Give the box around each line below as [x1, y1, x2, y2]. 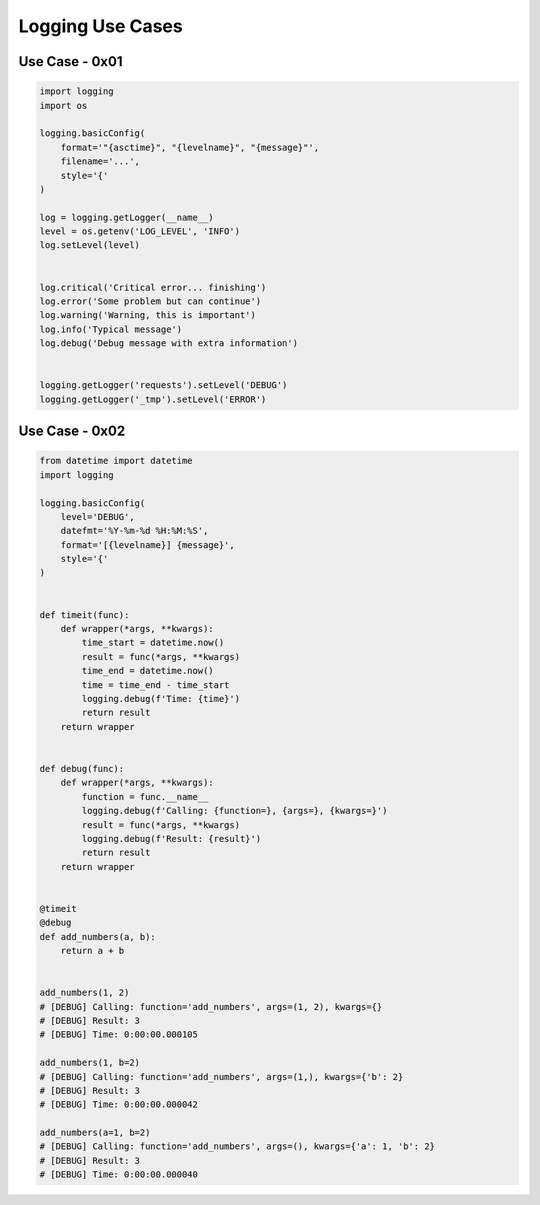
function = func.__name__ [81, 791, 209, 802]
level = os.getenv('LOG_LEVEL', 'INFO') [39, 226, 240, 237]
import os [39, 100, 88, 111]
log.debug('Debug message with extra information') [39, 338, 299, 349]
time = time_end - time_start [81, 679, 230, 690]
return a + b [60, 945, 125, 957]
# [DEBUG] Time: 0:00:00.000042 [39, 1099, 199, 1110]
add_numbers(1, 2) [39, 987, 130, 999]
